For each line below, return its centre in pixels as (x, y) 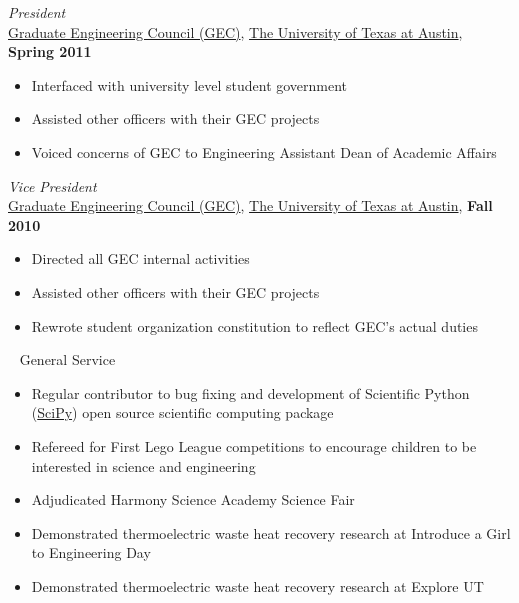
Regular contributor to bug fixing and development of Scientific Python (250, 392)
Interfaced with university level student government (189, 84)
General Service (67, 359)
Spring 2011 (50, 51)
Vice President (52, 185)
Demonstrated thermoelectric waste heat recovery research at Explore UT (257, 585)
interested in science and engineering (143, 465)
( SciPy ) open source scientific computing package (182, 412)
